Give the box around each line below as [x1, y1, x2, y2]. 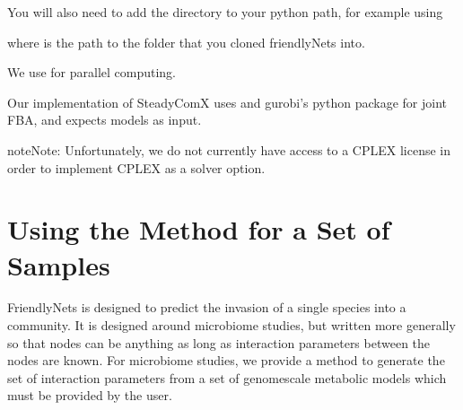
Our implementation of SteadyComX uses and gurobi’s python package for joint [7, 92, 447, 111]
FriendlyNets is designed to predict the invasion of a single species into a [7, 298, 406, 317]
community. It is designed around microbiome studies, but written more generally [7, 316, 456, 335]
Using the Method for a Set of [7, 211, 390, 248]
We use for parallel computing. [7, 63, 177, 82]
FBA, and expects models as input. [7, 110, 202, 129]
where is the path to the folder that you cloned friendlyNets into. [7, 32, 365, 51]
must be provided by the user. [7, 386, 172, 405]
